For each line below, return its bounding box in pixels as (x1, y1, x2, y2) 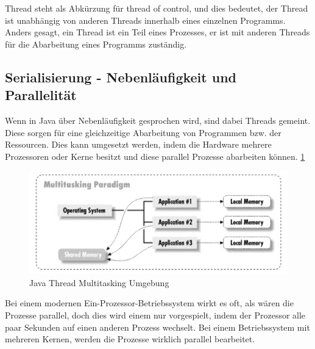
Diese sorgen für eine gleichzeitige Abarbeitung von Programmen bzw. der (5, 126, 281, 139)
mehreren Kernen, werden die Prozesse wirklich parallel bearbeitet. (5, 333, 255, 345)
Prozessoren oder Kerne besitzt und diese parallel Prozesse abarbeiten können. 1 (5, 149, 305, 162)
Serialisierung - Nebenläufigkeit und (5, 67, 236, 86)
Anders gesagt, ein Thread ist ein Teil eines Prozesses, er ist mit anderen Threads (5, 26, 310, 38)
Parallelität (5, 85, 77, 104)
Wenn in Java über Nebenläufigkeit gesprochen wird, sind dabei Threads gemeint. (5, 113, 311, 126)
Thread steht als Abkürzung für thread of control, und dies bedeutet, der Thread (5, 2, 308, 14)
